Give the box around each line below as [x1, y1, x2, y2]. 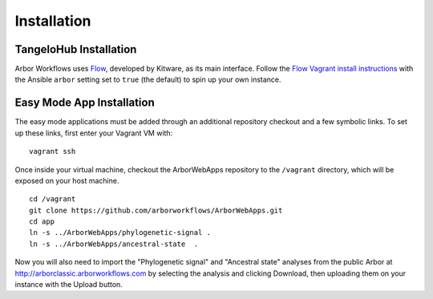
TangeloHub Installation [14, 42, 137, 56]
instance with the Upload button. [14, 280, 123, 289]
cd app [29, 217, 55, 226]
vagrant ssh [29, 147, 76, 156]
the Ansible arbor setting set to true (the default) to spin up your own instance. [14, 75, 281, 84]
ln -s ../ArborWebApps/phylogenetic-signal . [29, 228, 212, 237]
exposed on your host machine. [14, 176, 119, 185]
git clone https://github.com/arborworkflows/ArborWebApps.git [29, 205, 283, 215]
